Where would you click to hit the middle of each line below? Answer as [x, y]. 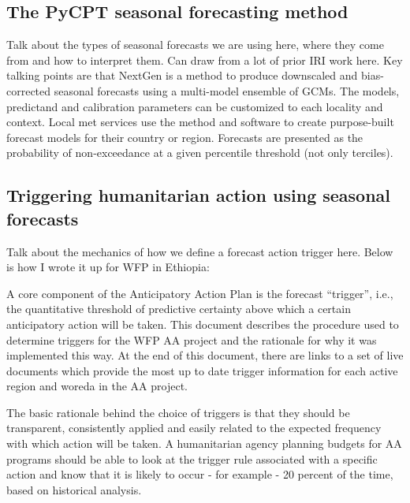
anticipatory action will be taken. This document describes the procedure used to [203, 324]
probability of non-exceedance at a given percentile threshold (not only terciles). [200, 153]
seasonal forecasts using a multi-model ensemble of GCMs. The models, [227, 90]
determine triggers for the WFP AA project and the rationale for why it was [192, 339]
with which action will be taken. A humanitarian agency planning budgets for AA [204, 443]
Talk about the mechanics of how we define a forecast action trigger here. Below [200, 251]
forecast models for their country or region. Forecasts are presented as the [185, 137]
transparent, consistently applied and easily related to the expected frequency [194, 428]
